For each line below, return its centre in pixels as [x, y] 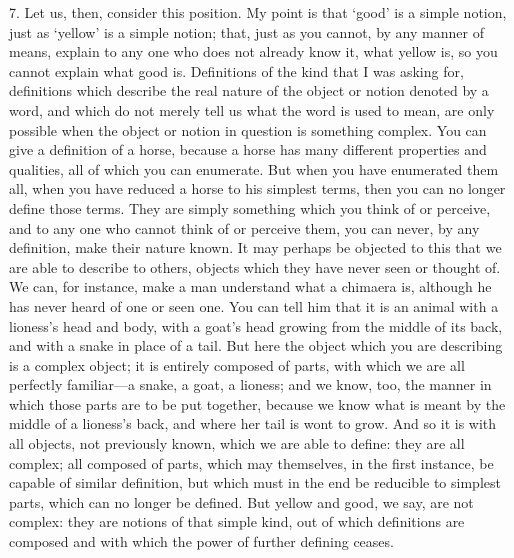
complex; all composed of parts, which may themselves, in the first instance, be [251, 462]
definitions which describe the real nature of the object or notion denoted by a [249, 90]
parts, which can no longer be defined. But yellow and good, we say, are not [241, 501]
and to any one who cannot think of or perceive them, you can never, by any [244, 227]
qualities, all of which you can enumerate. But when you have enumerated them [254, 168]
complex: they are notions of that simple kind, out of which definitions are [237, 521]
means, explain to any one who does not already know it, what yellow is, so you [253, 51]
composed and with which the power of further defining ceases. [201, 541]
